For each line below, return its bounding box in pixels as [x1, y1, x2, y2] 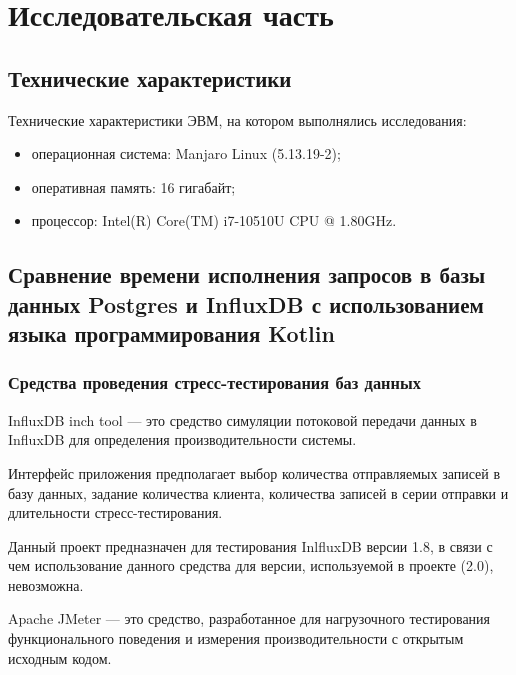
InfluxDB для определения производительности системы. [8, 429, 357, 450]
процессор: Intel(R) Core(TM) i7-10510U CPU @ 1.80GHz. [31, 210, 397, 231]
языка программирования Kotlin [8, 318, 335, 349]
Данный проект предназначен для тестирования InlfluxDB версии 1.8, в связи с [8, 535, 493, 556]
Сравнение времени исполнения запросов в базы [8, 259, 486, 290]
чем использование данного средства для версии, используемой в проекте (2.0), [8, 555, 494, 576]
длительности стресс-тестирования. [8, 502, 223, 523]
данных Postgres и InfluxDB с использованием [8, 288, 484, 319]
